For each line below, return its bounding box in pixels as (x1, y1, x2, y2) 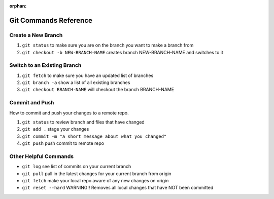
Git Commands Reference (9, 16, 93, 25)
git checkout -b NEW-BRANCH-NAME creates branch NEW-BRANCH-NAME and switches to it (22, 49, 223, 55)
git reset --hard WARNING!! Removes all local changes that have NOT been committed (22, 185, 214, 191)
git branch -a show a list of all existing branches (22, 79, 130, 86)
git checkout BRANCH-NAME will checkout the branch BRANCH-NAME (22, 87, 175, 93)
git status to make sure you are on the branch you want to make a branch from (22, 42, 194, 48)
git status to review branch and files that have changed (22, 119, 145, 125)
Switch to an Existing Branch (9, 62, 82, 69)
